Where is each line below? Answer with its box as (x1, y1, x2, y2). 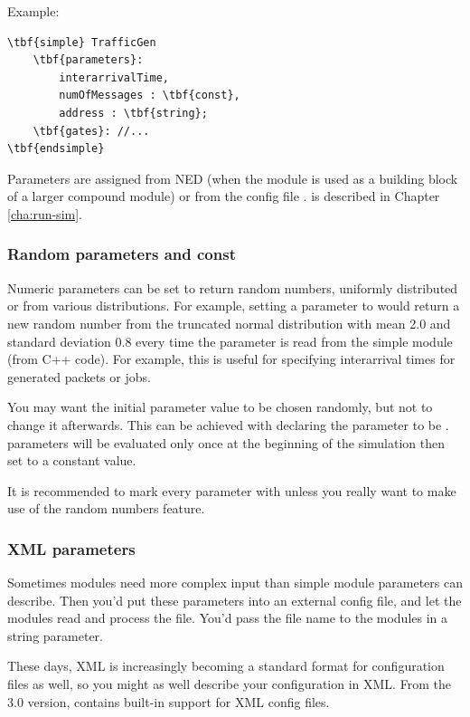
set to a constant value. (7, 451, 136, 470)
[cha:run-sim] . (7, 204, 82, 223)
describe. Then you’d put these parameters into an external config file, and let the (7, 590, 462, 609)
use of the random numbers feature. (7, 499, 205, 518)
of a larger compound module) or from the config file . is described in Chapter (7, 186, 440, 206)
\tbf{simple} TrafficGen (7, 35, 156, 49)
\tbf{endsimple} (7, 142, 105, 156)
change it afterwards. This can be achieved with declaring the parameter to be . (7, 415, 449, 434)
